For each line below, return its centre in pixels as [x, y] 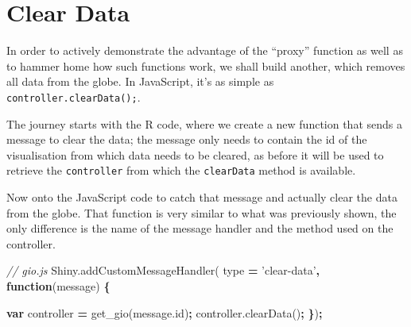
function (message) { [58, 285]
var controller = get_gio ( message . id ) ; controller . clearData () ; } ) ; [165, 312]
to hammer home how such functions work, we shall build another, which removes [206, 65]
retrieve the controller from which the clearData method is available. [181, 170]
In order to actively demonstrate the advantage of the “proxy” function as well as [205, 50]
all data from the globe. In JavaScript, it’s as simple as [140, 81]
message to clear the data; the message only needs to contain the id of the [187, 139]
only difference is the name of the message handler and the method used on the [200, 228]
